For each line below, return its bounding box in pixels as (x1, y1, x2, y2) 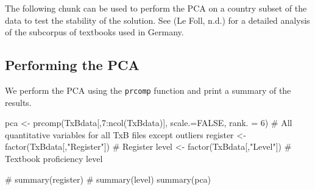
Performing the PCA (5, 55, 140, 74)
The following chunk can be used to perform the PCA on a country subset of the (5, 2, 307, 14)
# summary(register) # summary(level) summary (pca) (5, 172, 211, 185)
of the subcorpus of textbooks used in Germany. (5, 26, 184, 38)
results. (5, 96, 32, 108)
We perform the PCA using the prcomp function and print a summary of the (5, 83, 291, 96)
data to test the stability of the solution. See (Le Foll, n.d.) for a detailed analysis (5, 13, 310, 26)
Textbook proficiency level (5, 152, 103, 165)
